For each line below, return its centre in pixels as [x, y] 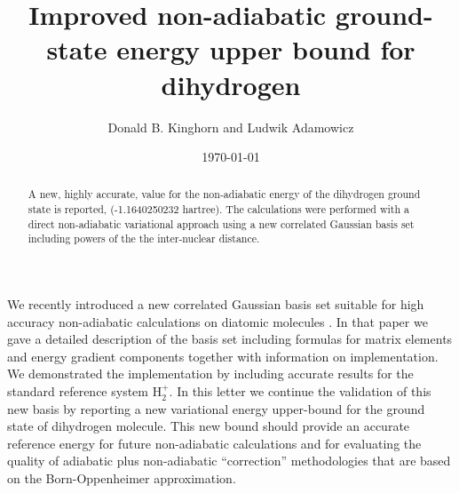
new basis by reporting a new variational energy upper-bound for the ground [216, 408]
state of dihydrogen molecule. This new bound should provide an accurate [209, 426]
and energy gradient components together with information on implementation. [223, 356]
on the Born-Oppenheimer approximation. [122, 478]
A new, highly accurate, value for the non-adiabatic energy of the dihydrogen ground [224, 194]
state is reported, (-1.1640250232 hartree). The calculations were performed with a [218, 209]
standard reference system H [85, 391]
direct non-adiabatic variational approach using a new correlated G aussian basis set [221, 223]
